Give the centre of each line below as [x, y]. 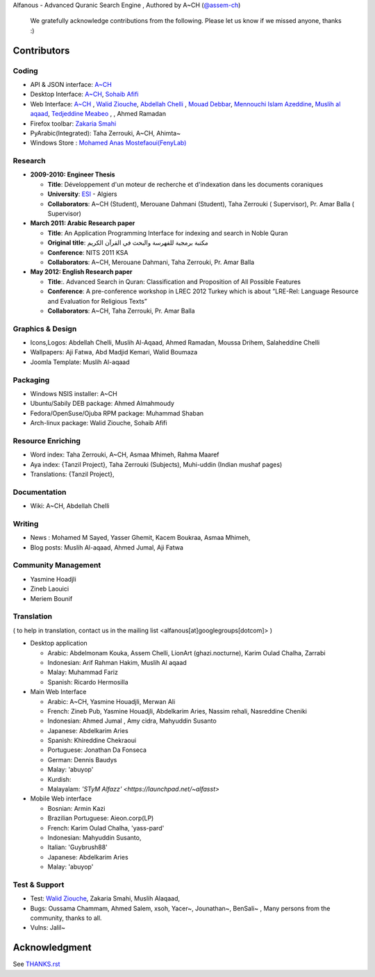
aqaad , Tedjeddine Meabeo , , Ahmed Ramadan [98, 114]
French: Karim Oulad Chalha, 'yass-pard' [106, 828]
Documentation [40, 492]
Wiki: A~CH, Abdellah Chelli [70, 506]
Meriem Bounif [51, 598]
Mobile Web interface [61, 798]
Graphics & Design [45, 329]
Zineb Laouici [50, 589]
